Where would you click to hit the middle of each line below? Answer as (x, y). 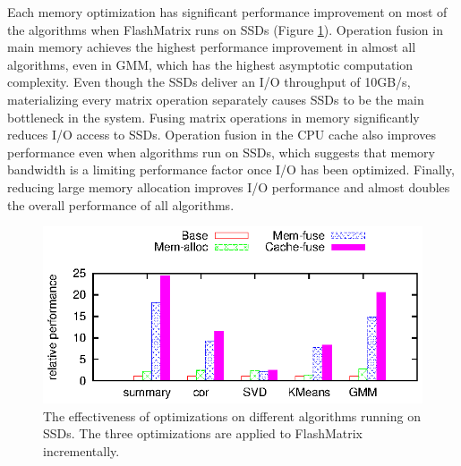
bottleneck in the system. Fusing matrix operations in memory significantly (213, 117)
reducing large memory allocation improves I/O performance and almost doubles (229, 186)
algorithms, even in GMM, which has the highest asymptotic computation (210, 64)
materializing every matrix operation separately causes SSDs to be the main (216, 99)
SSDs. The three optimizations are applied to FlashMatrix (203, 433)
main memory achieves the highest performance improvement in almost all (212, 47)
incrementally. (81, 450)
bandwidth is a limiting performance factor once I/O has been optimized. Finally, (231, 169)
